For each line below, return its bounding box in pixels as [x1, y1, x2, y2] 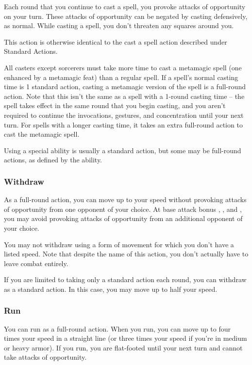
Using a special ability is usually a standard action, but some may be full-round [4, 145, 241, 155]
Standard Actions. [4, 46, 58, 56]
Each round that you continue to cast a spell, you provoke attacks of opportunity [4, 1, 246, 11]
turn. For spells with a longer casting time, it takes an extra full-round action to [4, 119, 243, 129]
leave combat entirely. [4, 258, 68, 268]
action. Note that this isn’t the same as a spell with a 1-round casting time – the [4, 91, 245, 101]
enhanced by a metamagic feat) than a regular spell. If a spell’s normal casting [4, 72, 238, 82]
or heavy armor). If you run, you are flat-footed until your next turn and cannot [4, 342, 243, 352]
